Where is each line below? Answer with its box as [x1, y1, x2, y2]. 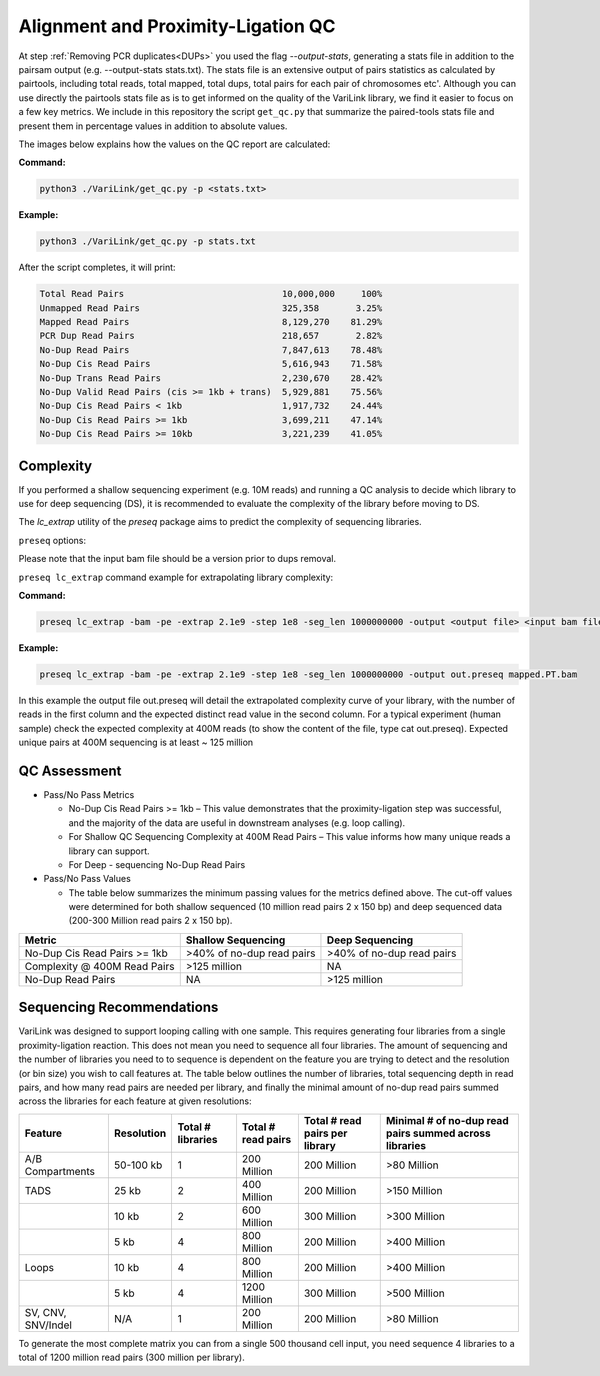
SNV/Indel [24, 1318, 72, 1332]
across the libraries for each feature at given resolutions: [18, 1095, 252, 1107]
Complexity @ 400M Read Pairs [24, 959, 175, 973]
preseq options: [18, 534, 87, 546]
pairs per [303, 1126, 348, 1140]
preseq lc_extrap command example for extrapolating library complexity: [18, 571, 334, 583]
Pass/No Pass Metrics [43, 788, 135, 800]
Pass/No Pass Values [43, 873, 132, 885]
